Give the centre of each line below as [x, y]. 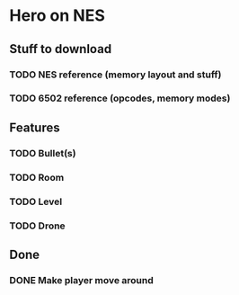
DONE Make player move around [82, 280]
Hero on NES [58, 16]
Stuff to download [61, 49]
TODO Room [37, 177]
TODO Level [36, 201]
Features [35, 127]
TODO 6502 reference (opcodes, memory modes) [120, 98]
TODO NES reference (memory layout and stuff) [115, 75]
